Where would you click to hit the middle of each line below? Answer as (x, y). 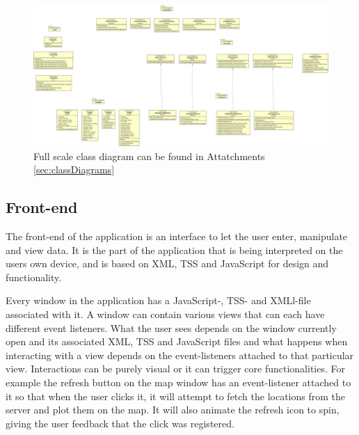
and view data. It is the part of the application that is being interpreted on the (174, 250)
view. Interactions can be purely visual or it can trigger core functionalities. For (175, 369)
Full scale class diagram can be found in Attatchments (149, 156)
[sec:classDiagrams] (74, 169)
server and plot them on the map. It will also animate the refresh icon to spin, (173, 410)
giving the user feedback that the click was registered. (120, 423)
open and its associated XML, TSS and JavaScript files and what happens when (177, 341)
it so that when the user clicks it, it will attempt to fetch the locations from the (176, 396)
